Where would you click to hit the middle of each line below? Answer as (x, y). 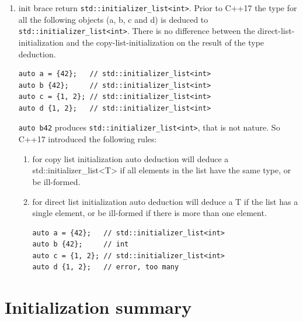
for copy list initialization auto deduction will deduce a (130, 158)
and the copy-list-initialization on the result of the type (165, 42)
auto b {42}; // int (81, 244)
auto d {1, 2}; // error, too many (106, 267)
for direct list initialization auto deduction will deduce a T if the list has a (165, 201)
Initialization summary (98, 307)
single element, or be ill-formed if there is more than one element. (149, 213)
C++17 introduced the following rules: (88, 139)
